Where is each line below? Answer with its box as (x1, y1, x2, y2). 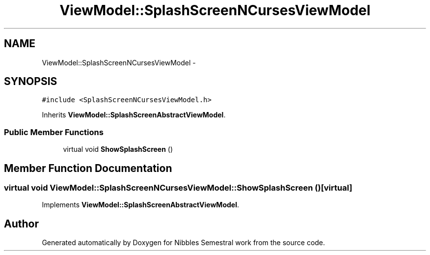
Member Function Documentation (4, 162, 172, 174)
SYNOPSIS (4, 75, 57, 88)
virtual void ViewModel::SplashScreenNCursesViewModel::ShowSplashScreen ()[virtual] (4, 183, 352, 193)
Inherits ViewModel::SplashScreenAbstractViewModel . (42, 111, 226, 119)
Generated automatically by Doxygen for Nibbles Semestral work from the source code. (42, 238, 325, 247)
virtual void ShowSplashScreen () (63, 145, 173, 154)
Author (4, 217, 39, 230)
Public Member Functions (4, 127, 104, 137)
